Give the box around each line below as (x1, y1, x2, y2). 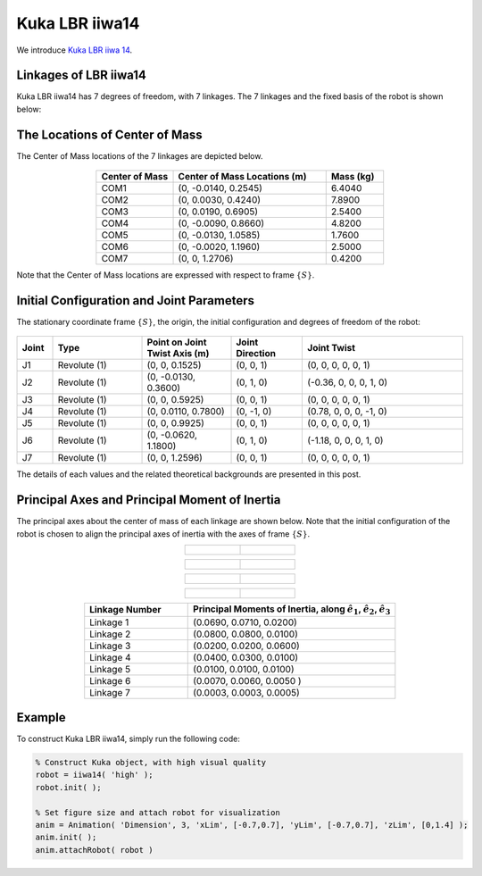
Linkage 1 (89, 616, 129, 629)
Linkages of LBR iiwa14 (16, 68, 147, 83)
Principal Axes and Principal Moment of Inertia (16, 492, 281, 508)
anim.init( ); (35, 832, 97, 843)
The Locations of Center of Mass (16, 127, 203, 142)
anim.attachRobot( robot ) (35, 845, 154, 855)
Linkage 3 (89, 639, 131, 652)
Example (16, 710, 66, 725)
